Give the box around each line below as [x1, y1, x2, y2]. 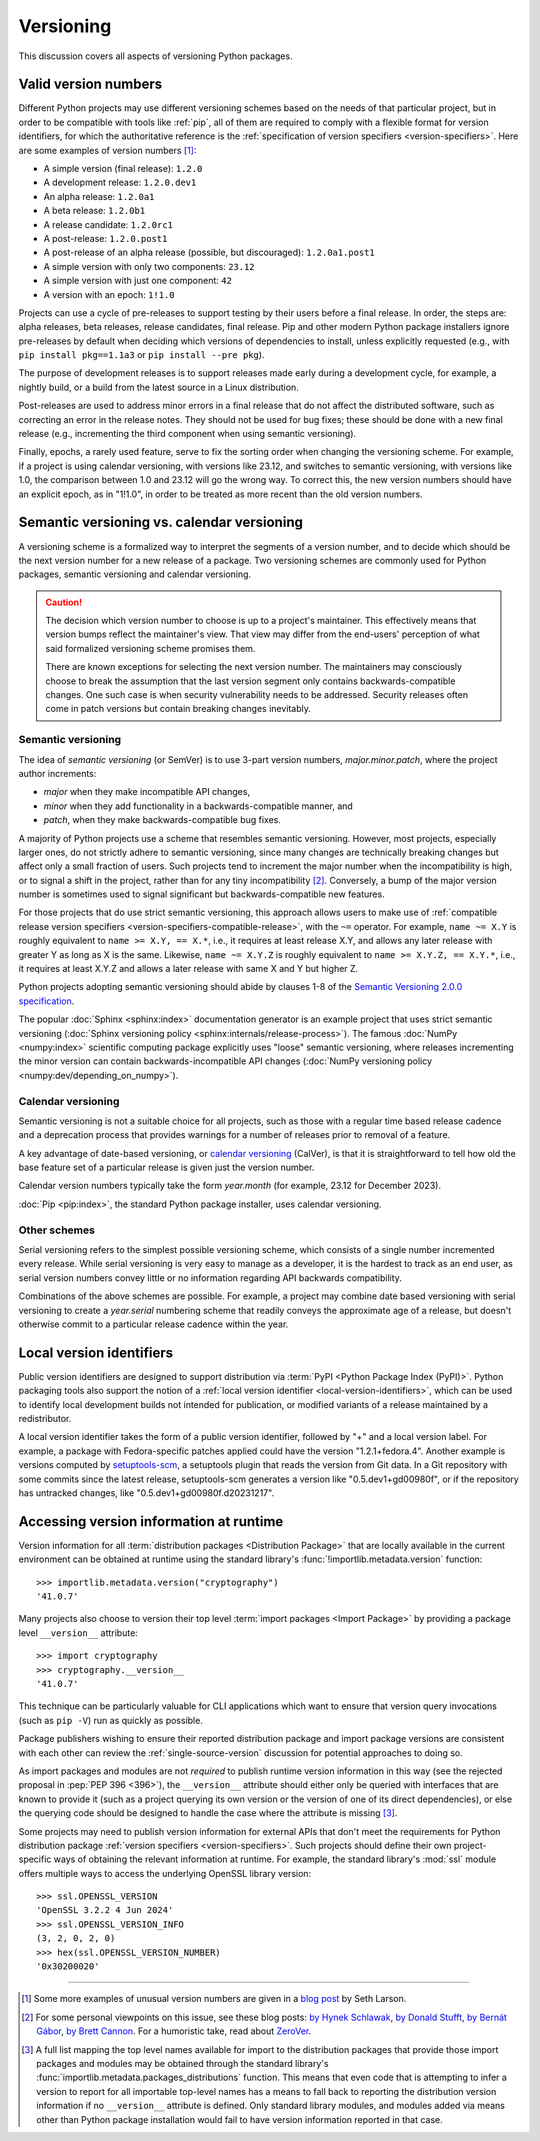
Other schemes [18, 1223, 95, 1237]
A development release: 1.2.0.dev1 [43, 176, 197, 189]
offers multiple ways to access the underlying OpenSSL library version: [18, 1867, 312, 1879]
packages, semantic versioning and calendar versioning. [18, 568, 252, 580]
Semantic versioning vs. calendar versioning [18, 514, 304, 531]
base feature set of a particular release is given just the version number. [18, 1161, 315, 1174]
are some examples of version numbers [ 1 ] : [18, 144, 197, 156]
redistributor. [18, 1413, 72, 1425]
